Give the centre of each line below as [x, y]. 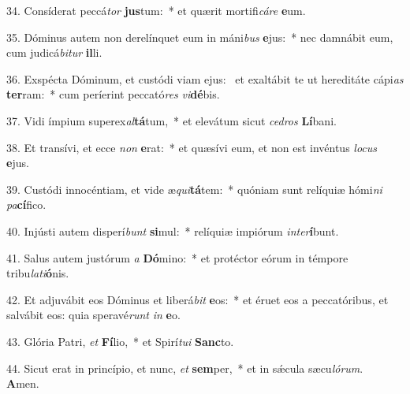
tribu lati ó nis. [38, 273]
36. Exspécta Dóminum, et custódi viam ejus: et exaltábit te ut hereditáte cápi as [205, 78]
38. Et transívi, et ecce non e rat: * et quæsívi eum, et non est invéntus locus [192, 147]
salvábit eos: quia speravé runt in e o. [93, 315]
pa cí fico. [26, 204]
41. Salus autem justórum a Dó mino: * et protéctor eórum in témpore [177, 257]
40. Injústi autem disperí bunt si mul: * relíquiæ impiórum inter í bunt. [173, 230]
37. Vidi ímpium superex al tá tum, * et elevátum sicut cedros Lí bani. [171, 120]
